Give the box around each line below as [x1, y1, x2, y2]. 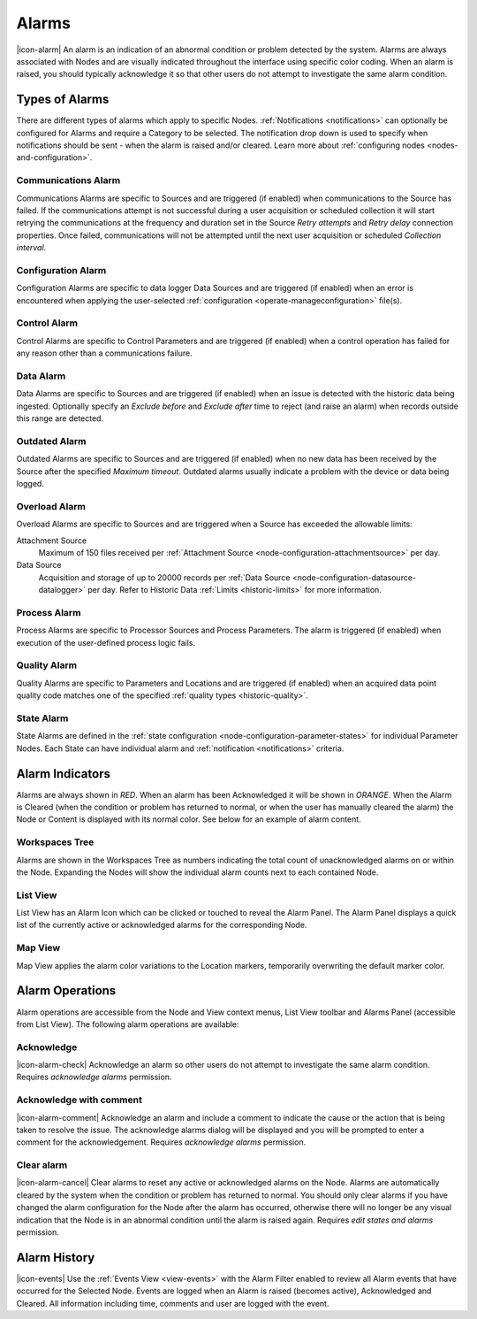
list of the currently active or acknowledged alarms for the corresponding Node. [16, 920, 307, 931]
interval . [16, 242, 47, 253]
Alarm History [16, 1250, 95, 1265]
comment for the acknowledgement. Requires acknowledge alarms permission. [16, 1137, 307, 1147]
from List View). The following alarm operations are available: [16, 1018, 239, 1030]
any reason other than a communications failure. [16, 348, 193, 358]
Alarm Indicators [16, 766, 110, 781]
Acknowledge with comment [16, 1093, 143, 1106]
